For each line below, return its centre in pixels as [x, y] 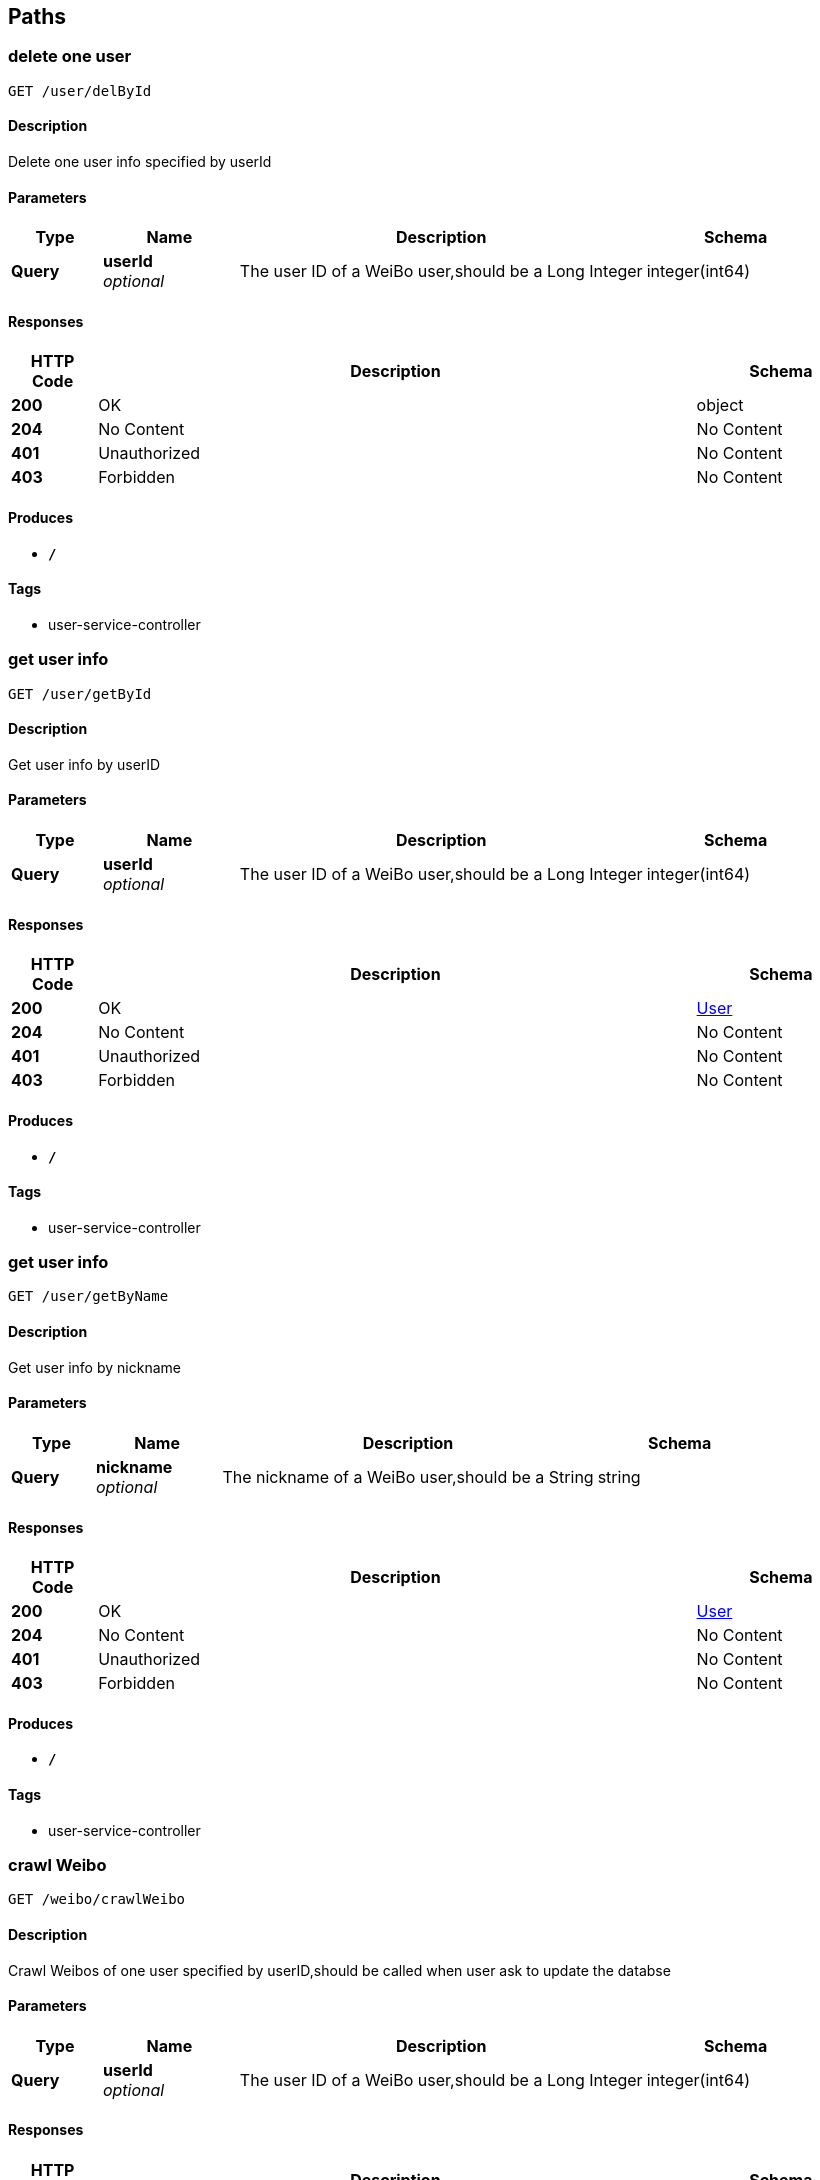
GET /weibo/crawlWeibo [97, 1899]
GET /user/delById [80, 90]
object [720, 405]
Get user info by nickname [94, 1367]
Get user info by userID [84, 764]
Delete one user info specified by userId [140, 162]
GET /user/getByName [88, 1296]
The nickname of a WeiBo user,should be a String [408, 1476]
